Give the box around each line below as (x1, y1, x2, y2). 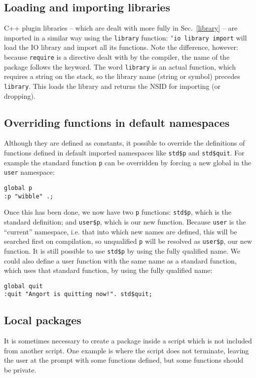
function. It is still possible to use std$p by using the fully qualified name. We (4, 245, 240, 256)
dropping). (4, 90, 36, 101)
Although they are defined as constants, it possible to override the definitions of (4, 138, 245, 148)
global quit (4, 282, 43, 290)
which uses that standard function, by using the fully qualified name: (4, 265, 213, 275)
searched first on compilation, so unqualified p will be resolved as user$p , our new (4, 236, 252, 246)
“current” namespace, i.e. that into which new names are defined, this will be (4, 226, 237, 236)
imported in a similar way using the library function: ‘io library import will (4, 32, 247, 42)
